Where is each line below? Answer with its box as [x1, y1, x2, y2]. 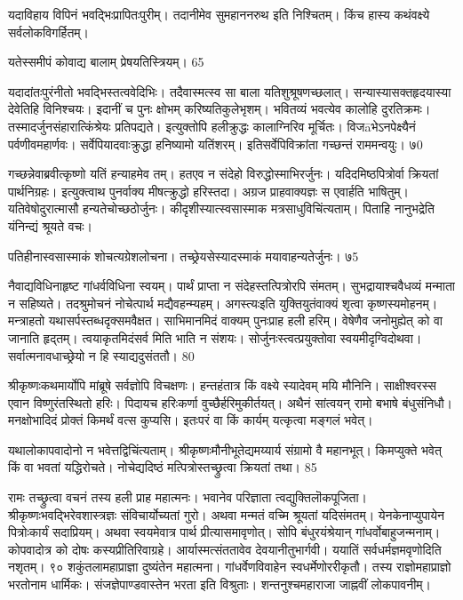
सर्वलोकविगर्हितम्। [8, 22, 89, 41]
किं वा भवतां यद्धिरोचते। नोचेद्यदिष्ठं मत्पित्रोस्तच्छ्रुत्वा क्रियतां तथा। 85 [8, 458, 317, 476]
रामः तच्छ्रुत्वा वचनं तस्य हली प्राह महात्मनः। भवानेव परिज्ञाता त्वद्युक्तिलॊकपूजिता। [8, 488, 367, 507]
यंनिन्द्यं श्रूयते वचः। [8, 216, 93, 235]
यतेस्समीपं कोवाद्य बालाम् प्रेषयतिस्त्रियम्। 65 [8, 52, 204, 71]
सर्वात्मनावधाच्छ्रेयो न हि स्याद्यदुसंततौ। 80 [8, 346, 195, 364]
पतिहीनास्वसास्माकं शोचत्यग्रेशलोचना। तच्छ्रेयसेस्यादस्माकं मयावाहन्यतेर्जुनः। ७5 [8, 246, 359, 265]
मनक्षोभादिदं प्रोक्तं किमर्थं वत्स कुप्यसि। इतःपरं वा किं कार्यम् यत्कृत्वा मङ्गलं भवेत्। [8, 411, 373, 429]
